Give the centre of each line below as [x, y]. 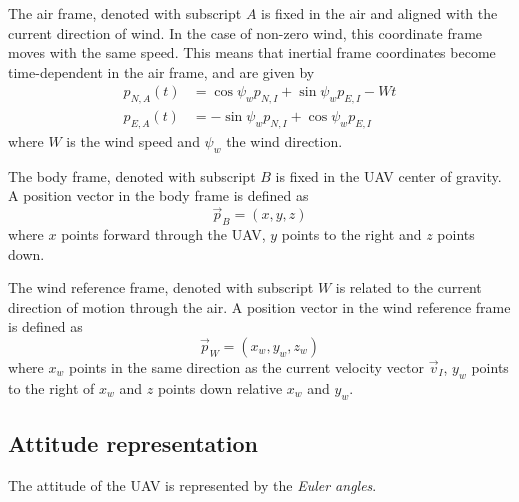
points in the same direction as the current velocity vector [246, 367]
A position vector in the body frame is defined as [158, 195]
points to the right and [351, 234]
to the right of [51, 387]
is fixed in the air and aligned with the [379, 13]
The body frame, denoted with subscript [132, 175]
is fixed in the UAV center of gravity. [388, 175]
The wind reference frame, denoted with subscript [161, 287]
